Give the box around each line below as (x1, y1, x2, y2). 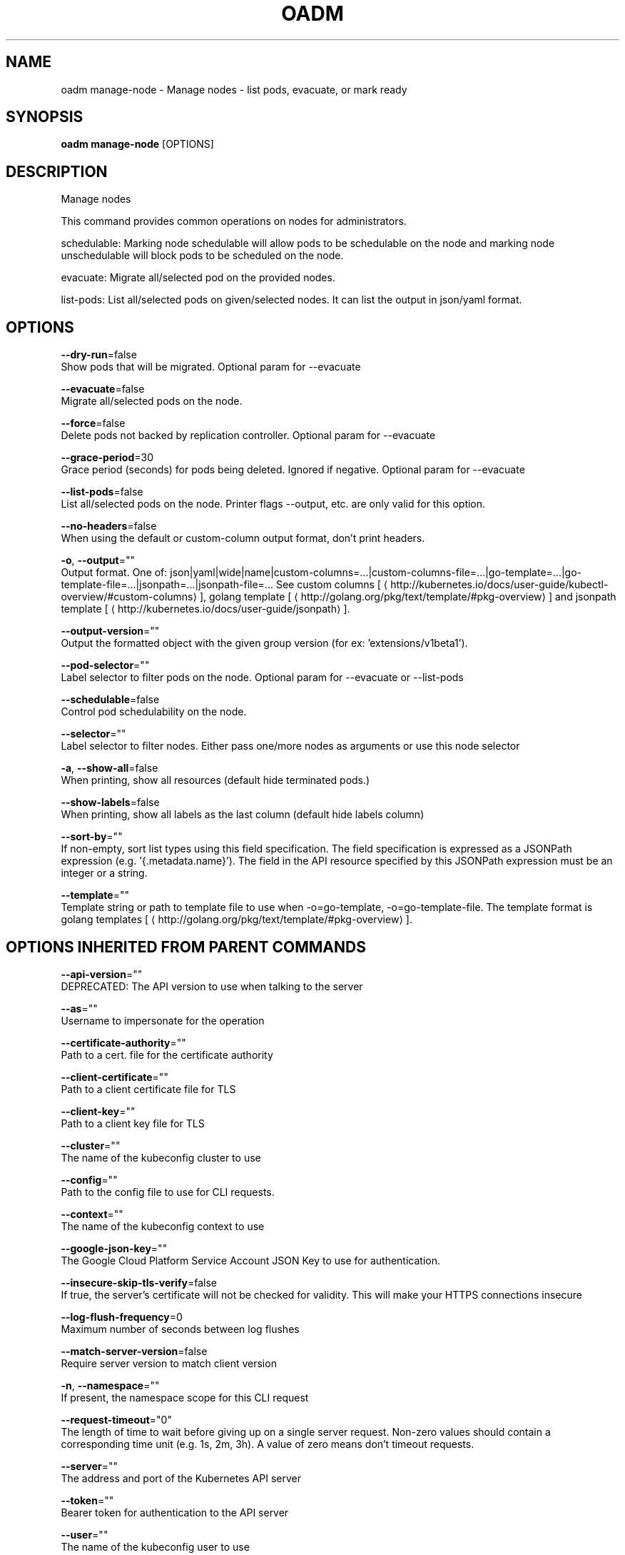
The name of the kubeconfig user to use (61, 1540, 250, 1553)
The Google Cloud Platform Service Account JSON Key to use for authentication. (61, 1254, 441, 1267)
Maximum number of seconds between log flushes (61, 1322, 300, 1335)
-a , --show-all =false (61, 762, 158, 775)
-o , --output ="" (61, 554, 136, 567)
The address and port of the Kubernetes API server (61, 1471, 301, 1484)
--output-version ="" (61, 625, 160, 638)
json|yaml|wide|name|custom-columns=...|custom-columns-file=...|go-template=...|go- (170, 566, 582, 579)
